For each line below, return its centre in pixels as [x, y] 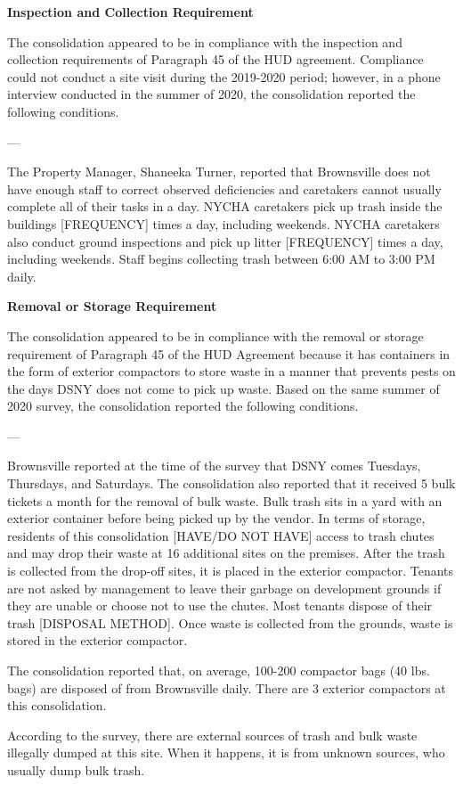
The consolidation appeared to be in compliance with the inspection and [205, 41]
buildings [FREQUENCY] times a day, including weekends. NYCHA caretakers [223, 223]
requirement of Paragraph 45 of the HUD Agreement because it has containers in [229, 353]
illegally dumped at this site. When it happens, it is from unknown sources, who [226, 752]
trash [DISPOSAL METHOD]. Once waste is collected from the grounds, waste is [230, 622]
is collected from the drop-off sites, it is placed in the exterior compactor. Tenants [231, 571]
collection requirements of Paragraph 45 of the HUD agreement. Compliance [215, 59]
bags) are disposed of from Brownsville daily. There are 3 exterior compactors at [227, 687]
